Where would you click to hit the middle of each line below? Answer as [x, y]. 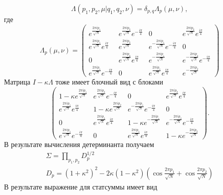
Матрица [17, 82]
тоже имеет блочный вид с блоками [109, 82]
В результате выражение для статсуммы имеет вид [81, 186]
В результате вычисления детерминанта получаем [79, 144]
